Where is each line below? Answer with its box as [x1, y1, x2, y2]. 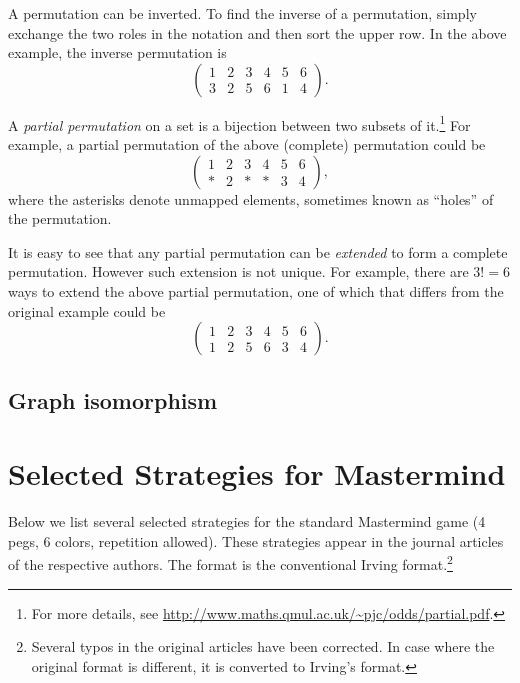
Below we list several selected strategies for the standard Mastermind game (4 [8, 511, 486, 532]
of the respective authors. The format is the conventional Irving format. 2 [8, 551, 453, 574]
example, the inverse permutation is [8, 42, 227, 63]
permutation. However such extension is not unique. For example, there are [8, 261, 469, 282]
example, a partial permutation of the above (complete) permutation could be [8, 134, 486, 155]
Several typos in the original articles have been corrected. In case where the [31, 636, 495, 657]
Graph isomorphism [8, 384, 218, 415]
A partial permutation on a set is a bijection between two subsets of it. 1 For [8, 111, 471, 135]
